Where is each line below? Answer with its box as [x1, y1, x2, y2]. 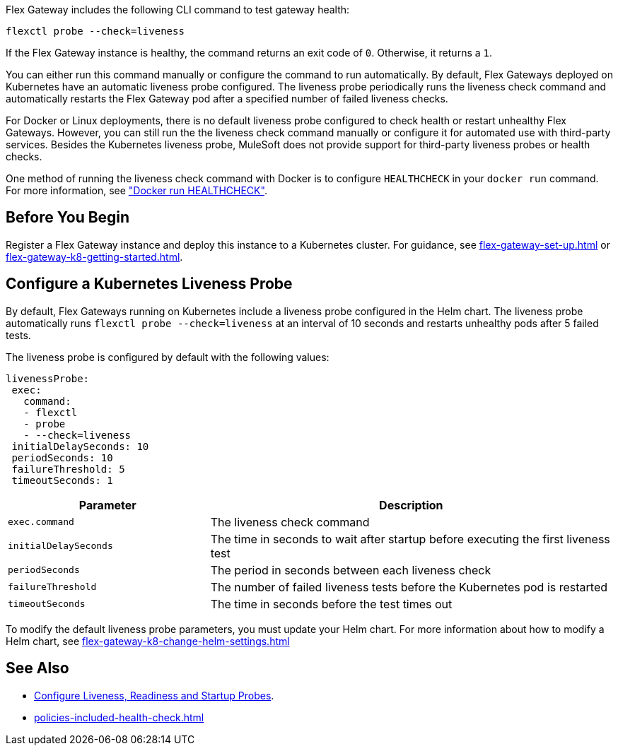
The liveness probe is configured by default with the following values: [6, 350, 330, 363]
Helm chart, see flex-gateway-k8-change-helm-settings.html [6, 634, 290, 647]
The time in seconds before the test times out [210, 596, 453, 611]
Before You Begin [6, 208, 130, 227]
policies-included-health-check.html [34, 711, 204, 723]
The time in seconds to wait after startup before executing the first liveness [210, 531, 610, 546]
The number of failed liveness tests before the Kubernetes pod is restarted [210, 579, 607, 594]
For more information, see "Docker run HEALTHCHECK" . [6, 184, 267, 196]
